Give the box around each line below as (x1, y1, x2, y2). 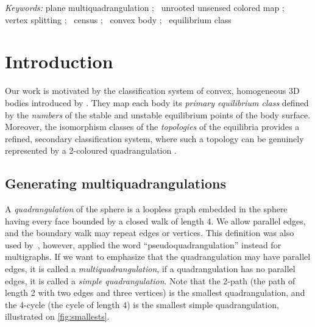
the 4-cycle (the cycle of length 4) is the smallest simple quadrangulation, (5, 298, 279, 311)
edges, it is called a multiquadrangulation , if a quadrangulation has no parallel (5, 262, 296, 275)
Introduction (5, 49, 113, 74)
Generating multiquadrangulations (5, 174, 226, 193)
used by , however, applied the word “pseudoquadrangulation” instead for (5, 238, 281, 251)
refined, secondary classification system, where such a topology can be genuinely (5, 132, 304, 145)
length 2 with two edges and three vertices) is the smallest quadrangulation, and (5, 286, 305, 299)
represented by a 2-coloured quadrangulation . (5, 144, 177, 157)
